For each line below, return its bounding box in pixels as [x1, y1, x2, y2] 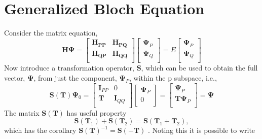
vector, [4, 73, 25, 83]
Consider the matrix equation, [4, 27, 98, 38]
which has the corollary [4, 125, 77, 135]
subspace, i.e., [174, 73, 217, 83]
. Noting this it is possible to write [147, 125, 255, 135]
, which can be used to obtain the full [141, 62, 258, 73]
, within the [129, 73, 166, 83]
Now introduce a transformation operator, [4, 62, 134, 73]
